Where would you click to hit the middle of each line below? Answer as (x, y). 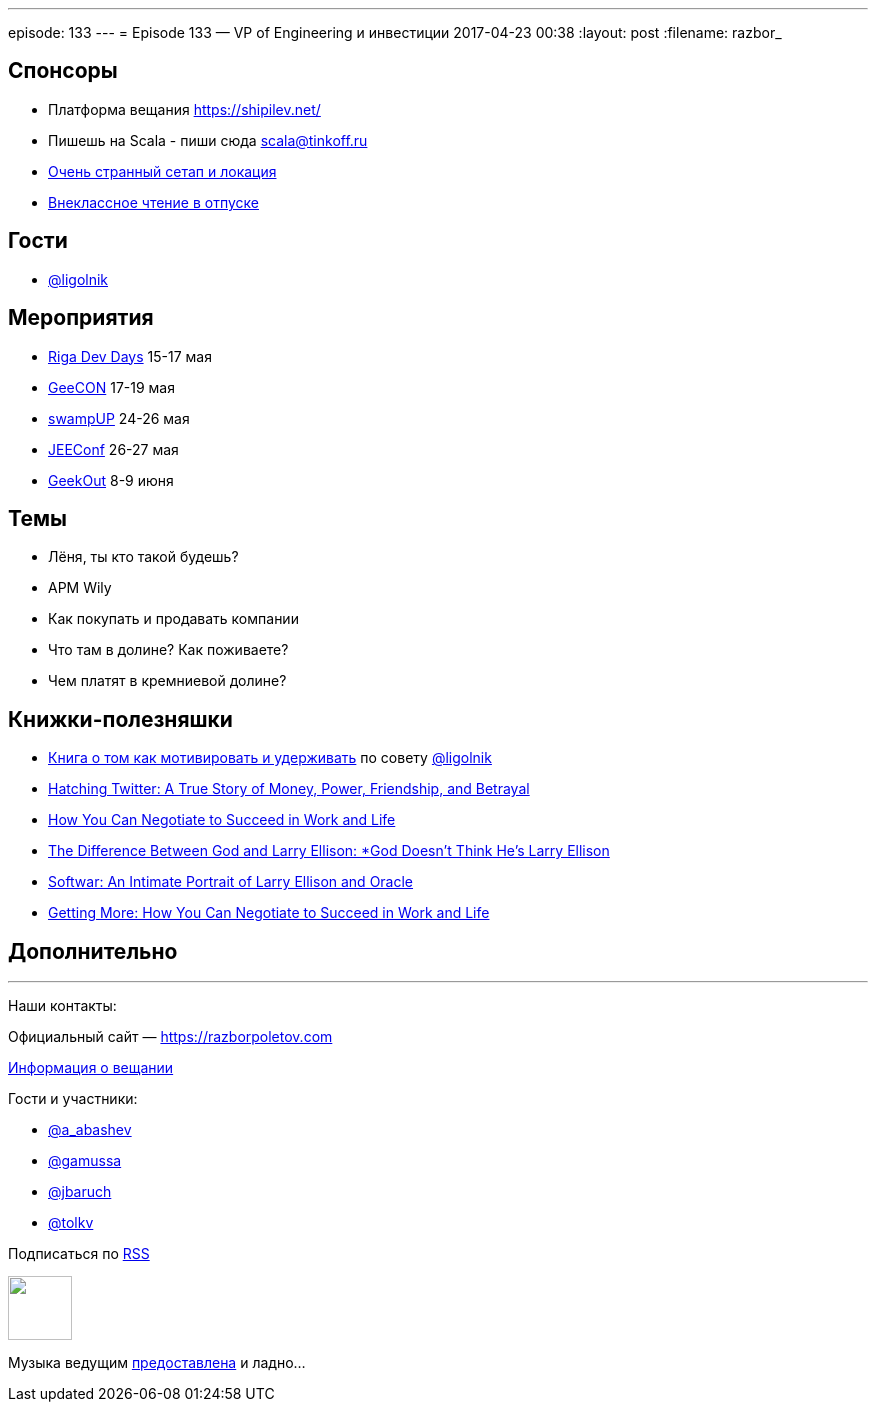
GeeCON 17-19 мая (111, 387)
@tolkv (71, 1223)
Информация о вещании (91, 1068)
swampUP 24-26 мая (119, 418)
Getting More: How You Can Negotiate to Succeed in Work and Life (269, 913)
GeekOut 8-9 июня (111, 480)
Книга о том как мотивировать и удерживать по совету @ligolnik (270, 758)
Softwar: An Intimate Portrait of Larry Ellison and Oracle (231, 882)
